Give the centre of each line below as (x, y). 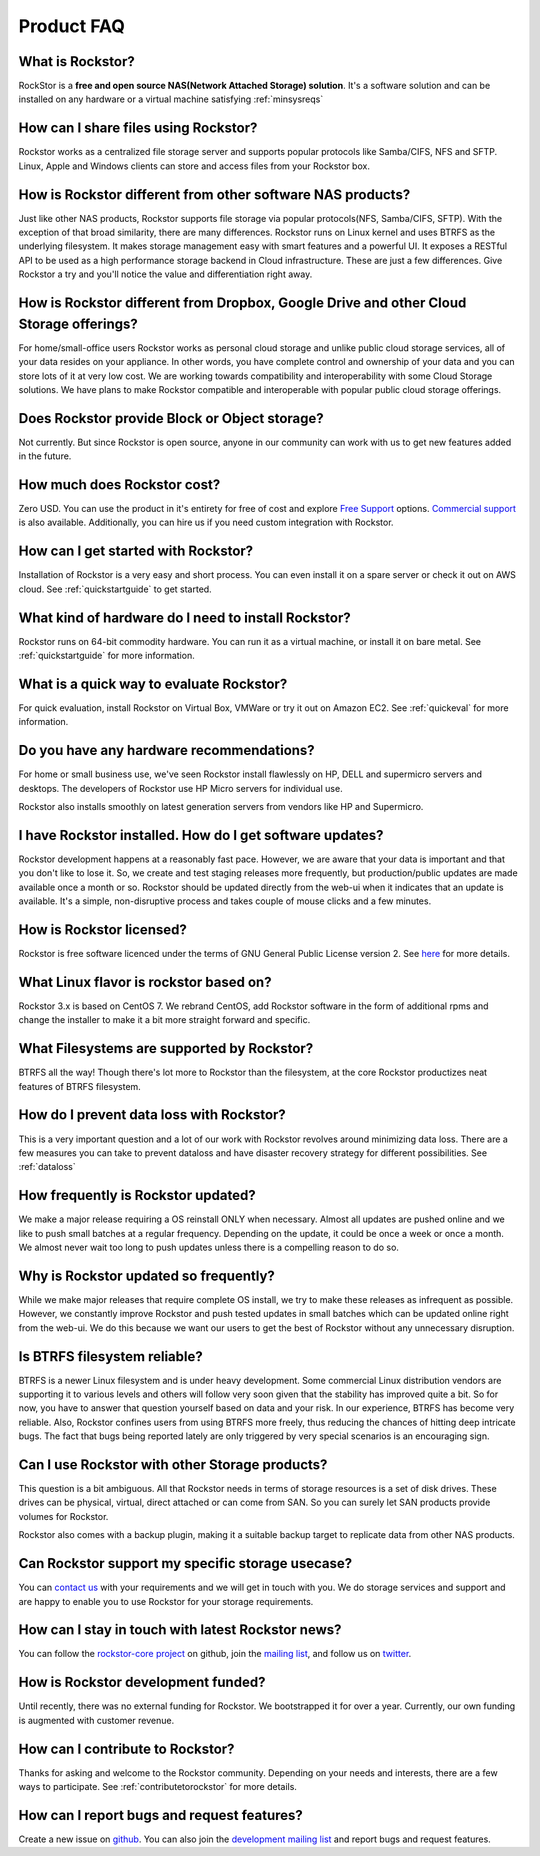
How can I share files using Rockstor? (138, 128)
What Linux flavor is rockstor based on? (145, 981)
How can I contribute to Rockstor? (126, 1748)
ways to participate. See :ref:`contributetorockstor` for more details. (157, 1787)
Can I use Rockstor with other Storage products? (173, 1464)
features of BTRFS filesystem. (80, 1086)
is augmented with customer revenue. (96, 1720)
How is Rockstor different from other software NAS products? (214, 194)
